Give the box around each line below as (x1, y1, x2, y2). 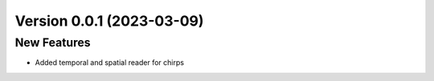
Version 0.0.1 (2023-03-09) (14, 12, 204, 30)
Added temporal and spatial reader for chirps (35, 58, 185, 67)
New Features (14, 35, 92, 50)
